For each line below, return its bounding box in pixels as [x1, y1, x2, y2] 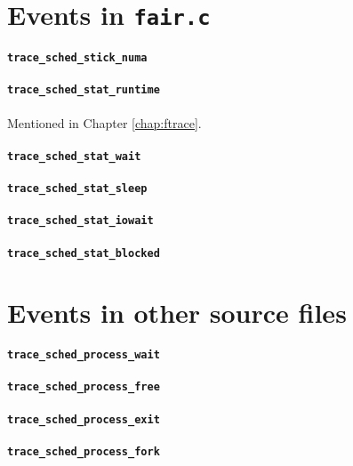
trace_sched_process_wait [7, 349, 160, 362]
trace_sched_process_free [7, 381, 160, 394]
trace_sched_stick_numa [7, 52, 148, 65]
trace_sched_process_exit [7, 413, 160, 426]
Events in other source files [7, 294, 347, 331]
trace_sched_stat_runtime [7, 84, 160, 97]
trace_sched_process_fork [7, 445, 160, 458]
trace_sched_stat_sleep [7, 182, 148, 196]
